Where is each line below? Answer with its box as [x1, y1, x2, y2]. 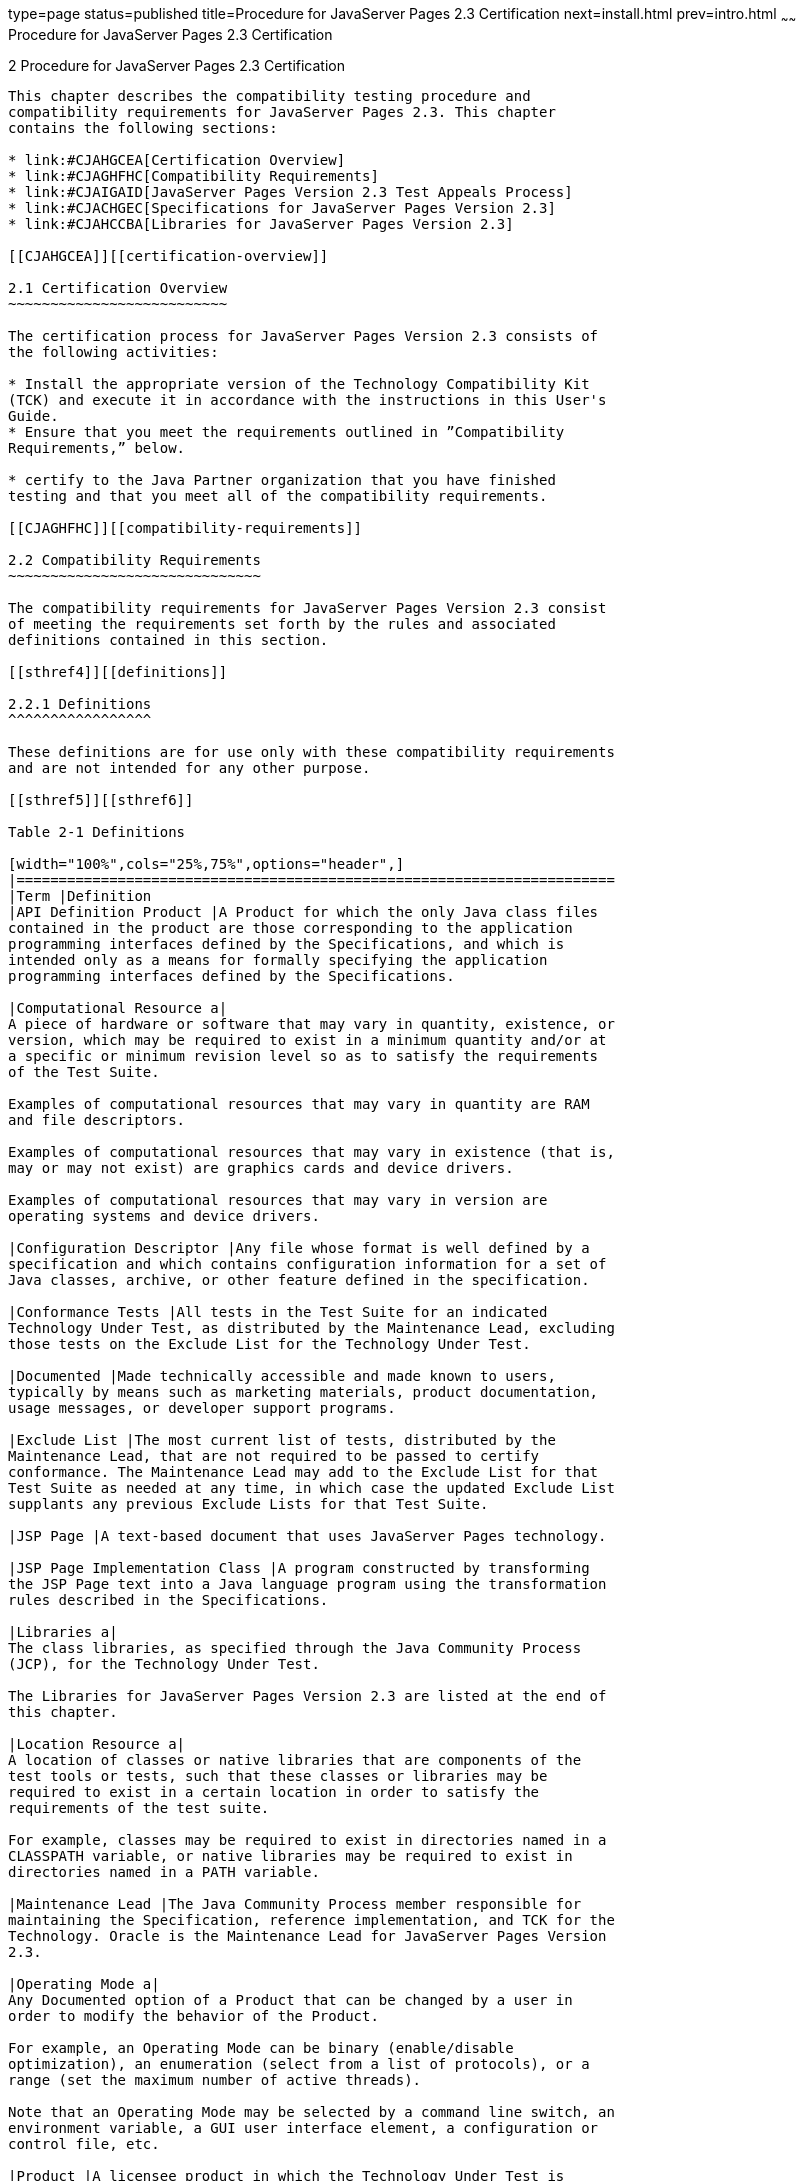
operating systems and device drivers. [8, 1207, 320, 1224]
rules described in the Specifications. [8, 1591, 329, 1608]
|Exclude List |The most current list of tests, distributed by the [8, 1431, 556, 1448]
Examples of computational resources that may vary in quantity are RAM [8, 1095, 590, 1112]
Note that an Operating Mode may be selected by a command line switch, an [8, 2103, 615, 2120]
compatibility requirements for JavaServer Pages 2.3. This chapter [8, 103, 556, 120]
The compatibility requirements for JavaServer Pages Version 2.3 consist [8, 599, 607, 616]
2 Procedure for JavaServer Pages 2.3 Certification [8, 56, 345, 74]
